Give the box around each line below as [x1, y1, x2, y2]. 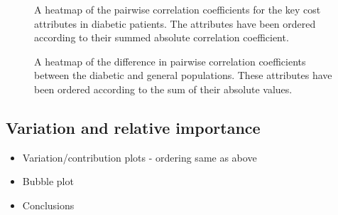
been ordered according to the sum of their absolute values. [34, 81, 293, 96]
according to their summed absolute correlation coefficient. [34, 30, 289, 45]
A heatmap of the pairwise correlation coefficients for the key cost [34, 2, 321, 16]
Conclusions [22, 197, 75, 212]
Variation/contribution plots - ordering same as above [22, 150, 257, 164]
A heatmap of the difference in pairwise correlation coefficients [34, 53, 306, 68]
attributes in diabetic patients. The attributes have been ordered [34, 16, 316, 31]
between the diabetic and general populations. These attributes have [34, 68, 332, 83]
